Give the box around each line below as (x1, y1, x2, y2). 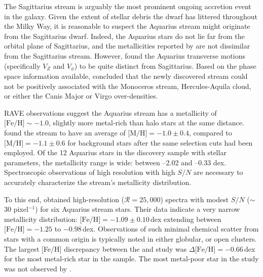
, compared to (189, 127, 232, 137)
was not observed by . (4, 263, 71, 273)
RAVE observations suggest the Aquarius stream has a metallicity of (4, 107, 217, 118)
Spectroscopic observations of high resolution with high (4, 167, 175, 177)
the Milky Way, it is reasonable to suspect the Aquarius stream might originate (4, 21, 250, 31)
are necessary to (193, 167, 243, 177)
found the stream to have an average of (4, 127, 126, 137)
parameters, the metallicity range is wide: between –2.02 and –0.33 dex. (4, 157, 227, 167)
